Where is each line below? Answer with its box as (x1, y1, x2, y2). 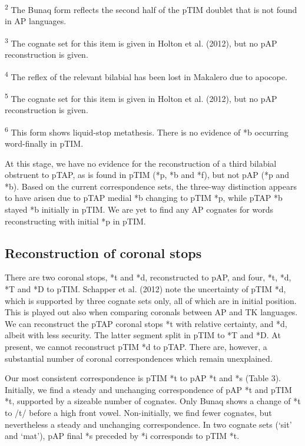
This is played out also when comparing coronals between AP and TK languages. (5, 306, 298, 318)
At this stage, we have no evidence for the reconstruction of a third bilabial (5, 157, 277, 169)
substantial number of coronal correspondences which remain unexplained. (5, 352, 273, 364)
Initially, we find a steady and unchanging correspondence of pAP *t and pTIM (5, 383, 292, 395)
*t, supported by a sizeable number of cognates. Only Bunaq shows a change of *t (5, 395, 301, 407)
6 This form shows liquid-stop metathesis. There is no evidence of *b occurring (5, 124, 289, 138)
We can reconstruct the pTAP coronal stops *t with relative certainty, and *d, (5, 317, 287, 329)
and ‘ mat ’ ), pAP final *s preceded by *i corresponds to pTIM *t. (5, 430, 240, 442)
